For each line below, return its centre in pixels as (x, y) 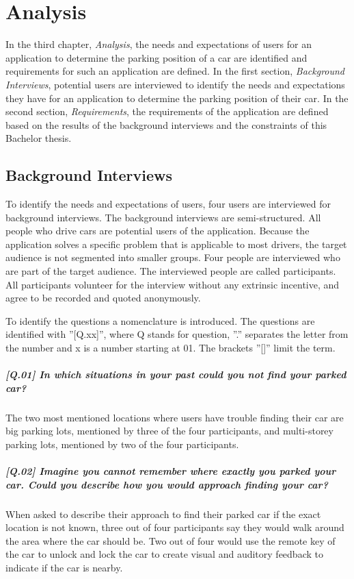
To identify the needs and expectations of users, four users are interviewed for (168, 204)
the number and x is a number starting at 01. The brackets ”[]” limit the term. (171, 348)
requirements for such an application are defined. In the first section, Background (175, 71)
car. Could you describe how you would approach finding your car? (167, 484)
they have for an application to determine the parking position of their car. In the (177, 98)
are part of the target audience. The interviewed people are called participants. (171, 271)
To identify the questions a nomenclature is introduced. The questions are (160, 320)
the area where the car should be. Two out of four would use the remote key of (171, 540)
